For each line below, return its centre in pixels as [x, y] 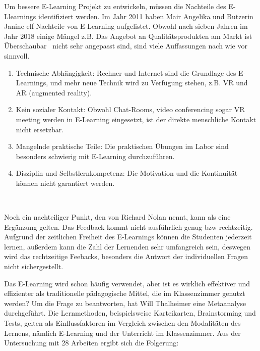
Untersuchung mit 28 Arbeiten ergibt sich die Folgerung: [91, 343]
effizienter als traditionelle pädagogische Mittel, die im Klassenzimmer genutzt [125, 293]
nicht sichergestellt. [34, 266]
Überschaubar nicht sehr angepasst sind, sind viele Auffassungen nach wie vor [126, 46]
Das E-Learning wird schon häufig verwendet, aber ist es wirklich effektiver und [127, 283]
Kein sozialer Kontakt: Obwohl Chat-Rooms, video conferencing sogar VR [130, 109]
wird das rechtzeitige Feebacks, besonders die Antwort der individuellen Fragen [126, 256]
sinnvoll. [17, 55]
